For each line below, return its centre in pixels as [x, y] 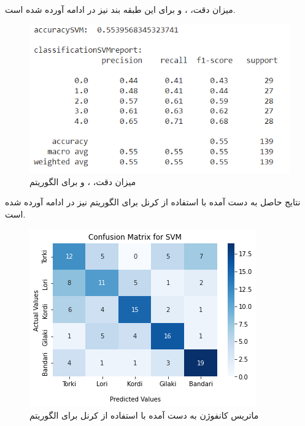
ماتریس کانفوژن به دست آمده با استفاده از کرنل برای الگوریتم [144, 415]
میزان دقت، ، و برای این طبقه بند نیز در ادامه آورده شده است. [120, 9]
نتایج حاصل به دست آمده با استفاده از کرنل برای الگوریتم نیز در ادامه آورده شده [153, 202]
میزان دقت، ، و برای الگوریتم [83, 181]
